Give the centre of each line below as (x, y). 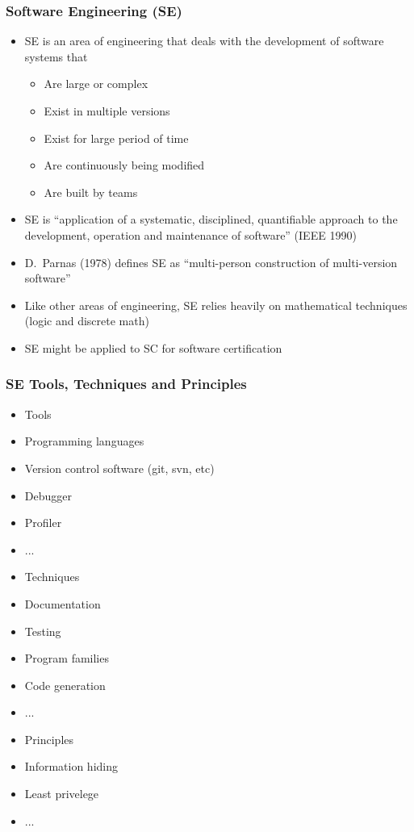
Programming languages (84, 441)
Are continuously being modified (124, 165)
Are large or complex (96, 84)
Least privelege (62, 794)
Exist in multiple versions (107, 111)
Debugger (48, 495)
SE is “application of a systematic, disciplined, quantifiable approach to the (211, 219)
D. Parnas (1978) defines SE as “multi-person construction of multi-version (211, 262)
